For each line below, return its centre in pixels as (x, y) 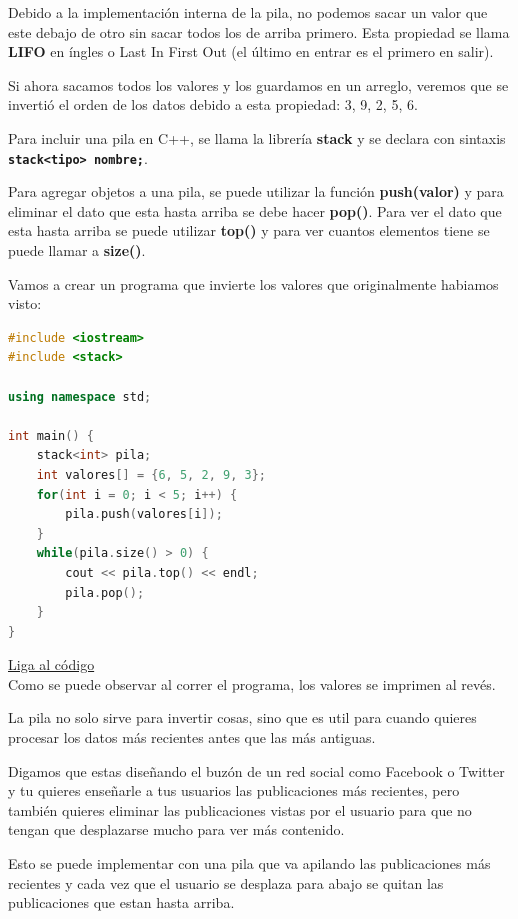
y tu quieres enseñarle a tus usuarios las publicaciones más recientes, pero (234, 790)
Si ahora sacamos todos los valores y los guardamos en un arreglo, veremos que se (258, 84)
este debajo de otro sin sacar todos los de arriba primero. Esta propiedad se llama (259, 31)
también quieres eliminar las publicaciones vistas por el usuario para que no (240, 809)
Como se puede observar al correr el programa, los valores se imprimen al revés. (252, 683)
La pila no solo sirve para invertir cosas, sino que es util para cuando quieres (242, 717)
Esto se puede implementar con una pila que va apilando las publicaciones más (249, 863)
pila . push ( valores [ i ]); (144, 514)
